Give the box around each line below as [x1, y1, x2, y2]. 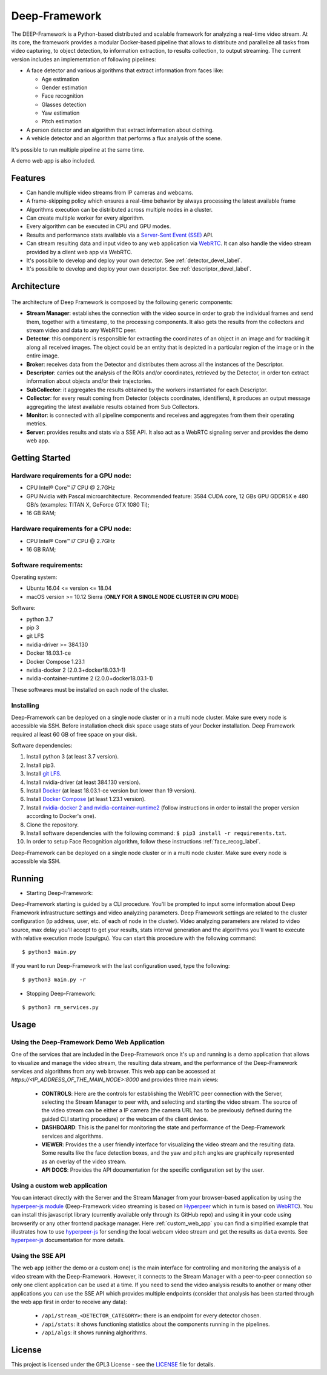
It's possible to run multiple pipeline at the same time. [11, 146, 145, 153]
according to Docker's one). [26, 812, 96, 820]
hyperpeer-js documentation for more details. [11, 1237, 125, 1244]
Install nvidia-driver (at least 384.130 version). [26, 779, 140, 786]
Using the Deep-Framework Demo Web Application [11, 1038, 165, 1046]
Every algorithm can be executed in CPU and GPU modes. [26, 223, 171, 230]
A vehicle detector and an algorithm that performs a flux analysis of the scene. [26, 135, 222, 142]
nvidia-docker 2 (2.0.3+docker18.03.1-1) [26, 666, 126, 674]
